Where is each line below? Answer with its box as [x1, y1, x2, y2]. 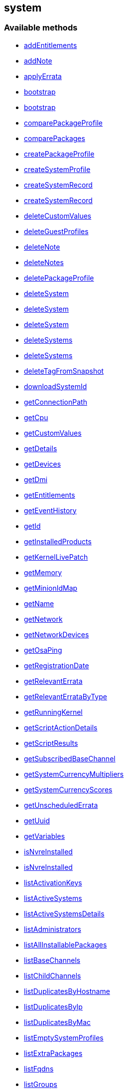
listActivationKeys [24, 878, 82, 887]
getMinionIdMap [24, 583, 78, 592]
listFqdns [24, 1064, 54, 1073]
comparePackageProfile [24, 118, 103, 127]
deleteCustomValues [24, 211, 92, 220]
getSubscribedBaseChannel [24, 754, 116, 763]
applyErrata [24, 72, 62, 81]
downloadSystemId [24, 382, 87, 391]
